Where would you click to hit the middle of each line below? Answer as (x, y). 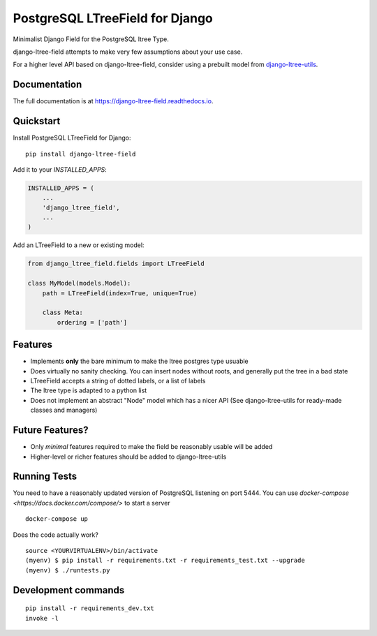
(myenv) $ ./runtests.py (68, 570)
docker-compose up (57, 519)
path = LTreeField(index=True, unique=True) (120, 293)
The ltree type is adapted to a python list (89, 390)
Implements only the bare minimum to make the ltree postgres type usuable (140, 361)
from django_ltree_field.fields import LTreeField (116, 264)
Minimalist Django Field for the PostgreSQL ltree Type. (91, 39)
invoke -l (42, 618)
